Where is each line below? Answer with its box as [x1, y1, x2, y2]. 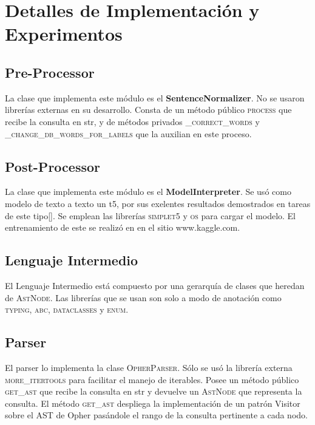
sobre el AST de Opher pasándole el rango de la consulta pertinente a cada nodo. [5, 409, 308, 421]
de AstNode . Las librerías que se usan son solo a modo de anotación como [5, 291, 282, 304]
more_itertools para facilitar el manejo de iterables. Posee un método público [5, 373, 299, 386]
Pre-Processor [5, 63, 95, 81]
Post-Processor [5, 157, 100, 175]
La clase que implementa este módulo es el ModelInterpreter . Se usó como [5, 185, 291, 198]
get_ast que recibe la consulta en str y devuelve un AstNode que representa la [5, 385, 302, 398]
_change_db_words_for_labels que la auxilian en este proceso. [5, 127, 252, 140]
